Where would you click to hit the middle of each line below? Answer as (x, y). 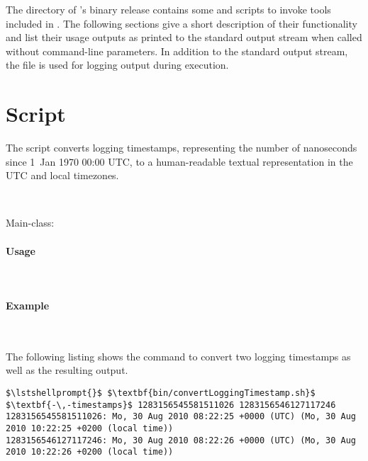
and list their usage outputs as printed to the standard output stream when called (184, 37)
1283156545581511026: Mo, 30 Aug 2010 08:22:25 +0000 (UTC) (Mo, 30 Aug (181, 417)
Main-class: (30, 223)
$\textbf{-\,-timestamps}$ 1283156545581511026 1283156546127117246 (171, 405)
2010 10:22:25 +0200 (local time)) (90, 428)
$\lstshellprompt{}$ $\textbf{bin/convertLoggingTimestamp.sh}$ (161, 393)
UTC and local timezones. (62, 175)
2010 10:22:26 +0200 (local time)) (90, 452)
